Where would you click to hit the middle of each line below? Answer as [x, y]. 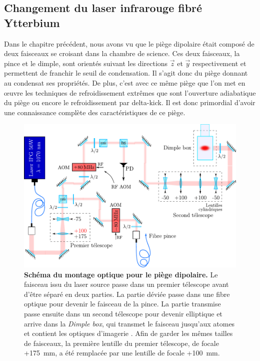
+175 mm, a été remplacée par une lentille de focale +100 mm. [122, 353]
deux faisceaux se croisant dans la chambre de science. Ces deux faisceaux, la [122, 53]
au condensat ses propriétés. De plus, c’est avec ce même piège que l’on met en [125, 82]
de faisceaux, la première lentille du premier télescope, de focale [121, 343]
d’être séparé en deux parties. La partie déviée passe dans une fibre [127, 294]
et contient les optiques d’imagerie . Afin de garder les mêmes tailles [128, 333]
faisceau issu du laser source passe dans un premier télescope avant [126, 284]
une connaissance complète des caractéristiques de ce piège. [95, 112]
